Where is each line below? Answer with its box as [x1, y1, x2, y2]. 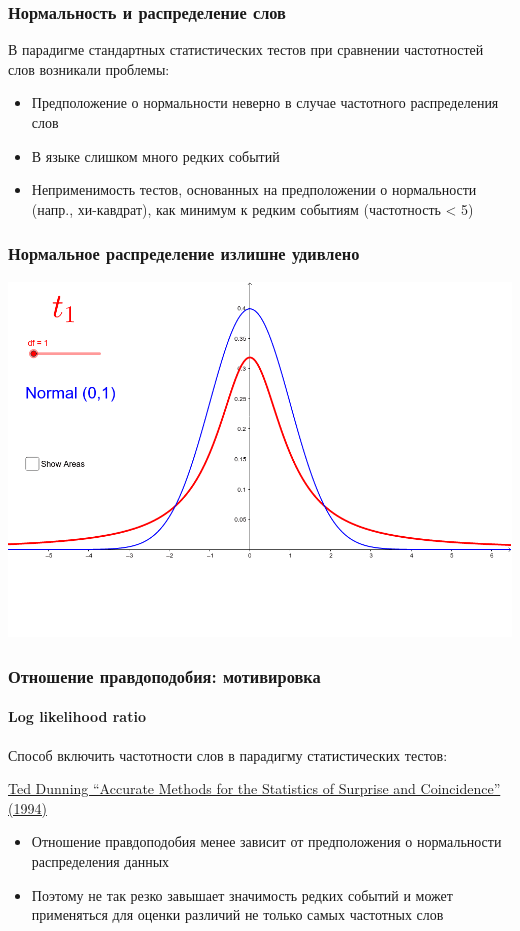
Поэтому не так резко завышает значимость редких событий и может [31, 884, 453, 905]
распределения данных [31, 850, 170, 871]
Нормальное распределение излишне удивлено [8, 241, 360, 266]
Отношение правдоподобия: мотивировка [8, 663, 321, 688]
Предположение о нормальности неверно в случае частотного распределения [31, 92, 499, 113]
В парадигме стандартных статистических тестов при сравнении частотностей [8, 39, 484, 60]
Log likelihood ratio [8, 706, 146, 727]
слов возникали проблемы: [8, 58, 170, 79]
